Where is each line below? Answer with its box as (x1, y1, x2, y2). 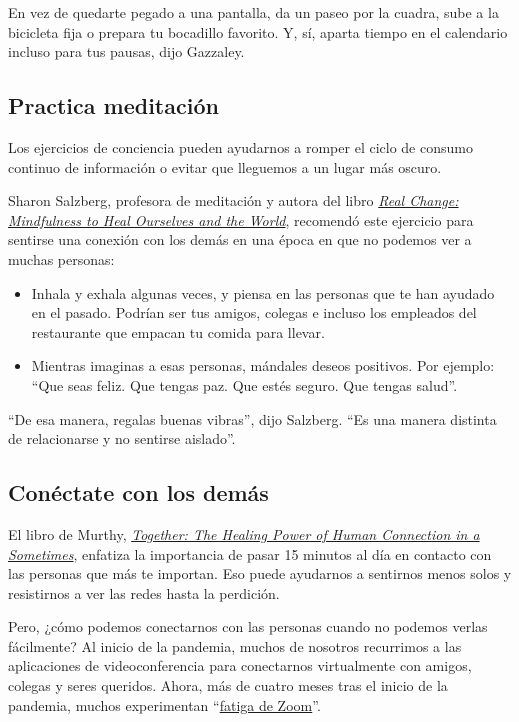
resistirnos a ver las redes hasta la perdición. (8, 582, 280, 603)
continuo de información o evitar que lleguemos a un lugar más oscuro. (8, 156, 442, 177)
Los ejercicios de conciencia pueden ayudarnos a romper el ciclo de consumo (8, 136, 473, 157)
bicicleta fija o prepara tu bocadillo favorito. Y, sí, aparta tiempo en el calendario (8, 21, 508, 42)
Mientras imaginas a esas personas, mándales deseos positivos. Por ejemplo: (31, 355, 495, 376)
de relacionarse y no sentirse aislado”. (8, 428, 236, 449)
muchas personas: (8, 248, 115, 269)
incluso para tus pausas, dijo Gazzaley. (8, 41, 245, 62)
